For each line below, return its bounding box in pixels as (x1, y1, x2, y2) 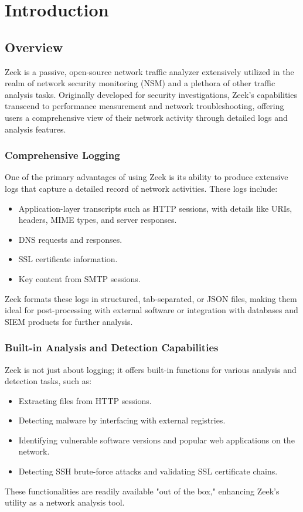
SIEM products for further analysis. (5, 315, 133, 327)
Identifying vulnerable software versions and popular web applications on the (18, 433, 295, 446)
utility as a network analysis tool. (5, 496, 125, 508)
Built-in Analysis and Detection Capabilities (5, 340, 219, 355)
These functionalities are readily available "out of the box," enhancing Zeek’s (5, 484, 280, 497)
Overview (5, 38, 63, 56)
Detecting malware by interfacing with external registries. (18, 414, 226, 426)
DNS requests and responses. (18, 233, 122, 245)
